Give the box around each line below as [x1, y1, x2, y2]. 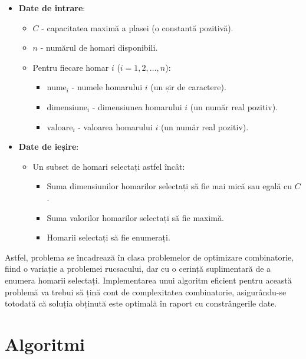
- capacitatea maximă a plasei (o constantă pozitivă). [41, 21, 233, 34]
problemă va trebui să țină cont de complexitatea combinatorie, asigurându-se [5, 285, 287, 298]
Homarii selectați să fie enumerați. [47, 231, 170, 243]
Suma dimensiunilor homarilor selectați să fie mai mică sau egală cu [47, 180, 292, 192]
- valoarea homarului [78, 120, 153, 133]
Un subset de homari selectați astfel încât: [32, 160, 185, 172]
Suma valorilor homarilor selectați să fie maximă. [47, 211, 224, 223]
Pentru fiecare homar [32, 61, 109, 73]
